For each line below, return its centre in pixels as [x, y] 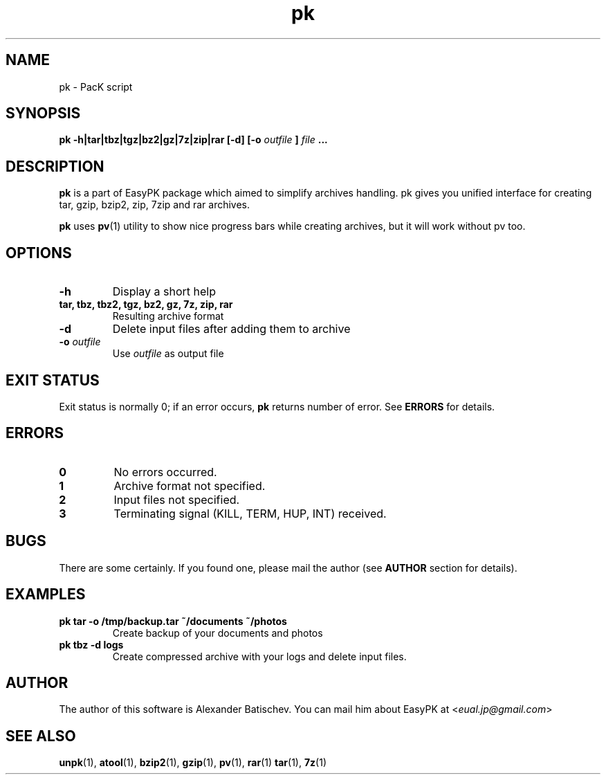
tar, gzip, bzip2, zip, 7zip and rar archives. [155, 205]
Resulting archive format [168, 316]
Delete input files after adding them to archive [231, 329]
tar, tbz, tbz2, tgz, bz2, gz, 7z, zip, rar [146, 305]
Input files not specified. [177, 499]
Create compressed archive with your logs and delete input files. [259, 656]
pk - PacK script [96, 87]
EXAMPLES [46, 595]
